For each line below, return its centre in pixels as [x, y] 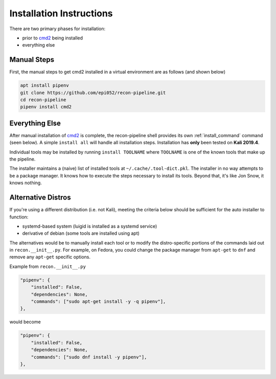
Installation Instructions [61, 13]
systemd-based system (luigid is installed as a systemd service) [90, 226]
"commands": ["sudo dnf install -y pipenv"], [89, 357]
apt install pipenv [44, 85]
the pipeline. [22, 159]
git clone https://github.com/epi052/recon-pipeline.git [93, 93]
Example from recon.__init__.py [48, 266]
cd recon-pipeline [43, 100]
